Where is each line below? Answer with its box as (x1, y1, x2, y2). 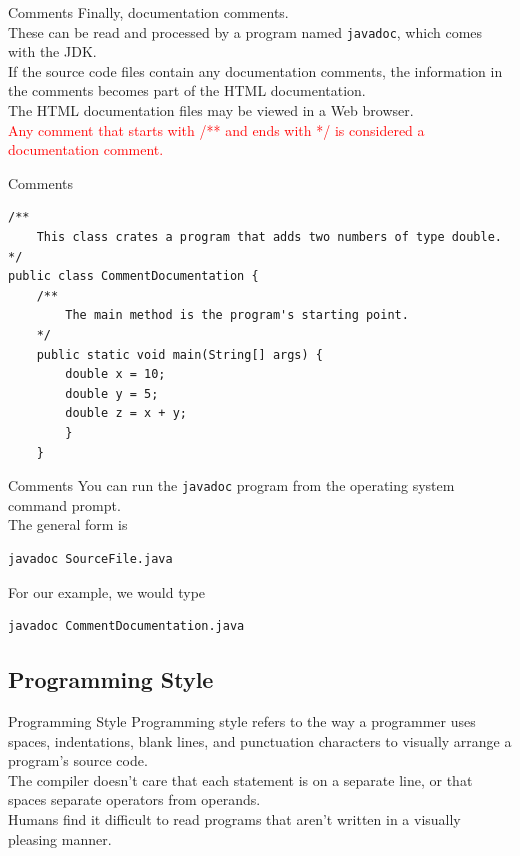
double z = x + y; (65, 406, 187, 421)
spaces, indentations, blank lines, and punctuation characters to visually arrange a (8, 730, 512, 751)
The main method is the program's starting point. (65, 308, 409, 323)
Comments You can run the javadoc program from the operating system (8, 475, 455, 496)
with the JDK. (8, 41, 97, 62)
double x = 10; (65, 367, 166, 382)
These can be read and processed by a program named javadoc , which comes (8, 21, 483, 42)
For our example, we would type (8, 581, 206, 602)
